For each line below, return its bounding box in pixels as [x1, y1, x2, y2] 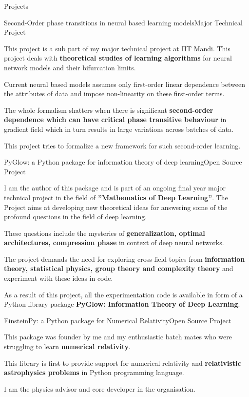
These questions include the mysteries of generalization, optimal [4, 228, 205, 238]
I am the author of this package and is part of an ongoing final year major [4, 183, 226, 193]
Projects [4, 1, 29, 11]
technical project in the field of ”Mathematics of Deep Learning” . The [4, 192, 228, 202]
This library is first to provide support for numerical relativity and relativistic [4, 357, 241, 368]
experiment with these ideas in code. [4, 273, 113, 283]
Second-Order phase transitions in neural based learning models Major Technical [4, 17, 243, 27]
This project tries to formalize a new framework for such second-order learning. [4, 140, 241, 150]
